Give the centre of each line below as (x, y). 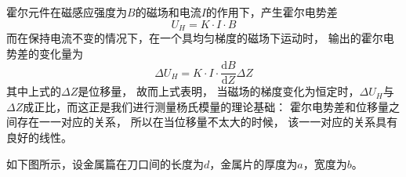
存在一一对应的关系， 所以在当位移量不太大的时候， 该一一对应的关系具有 (207, 122)
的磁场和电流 (168, 12)
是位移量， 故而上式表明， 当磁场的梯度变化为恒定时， (219, 91)
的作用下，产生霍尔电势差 (272, 12)
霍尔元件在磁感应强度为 (67, 12)
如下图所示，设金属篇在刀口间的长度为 (105, 163)
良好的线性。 (39, 137)
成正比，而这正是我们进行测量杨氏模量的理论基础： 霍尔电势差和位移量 (206, 106)
